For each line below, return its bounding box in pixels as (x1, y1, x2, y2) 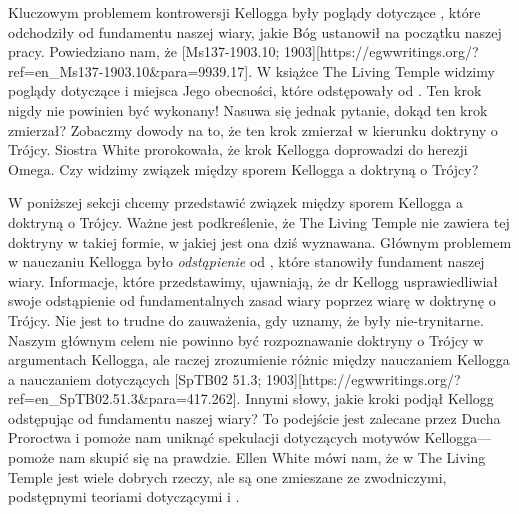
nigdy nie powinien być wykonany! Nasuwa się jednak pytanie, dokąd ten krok (8, 99, 488, 120)
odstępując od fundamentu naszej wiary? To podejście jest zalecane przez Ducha (8, 407, 501, 428)
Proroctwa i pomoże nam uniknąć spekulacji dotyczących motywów (8, 427, 420, 448)
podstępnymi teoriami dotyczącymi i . (8, 486, 240, 507)
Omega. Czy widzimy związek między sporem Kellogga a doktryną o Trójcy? (8, 158, 479, 179)
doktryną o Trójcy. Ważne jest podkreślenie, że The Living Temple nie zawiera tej (8, 211, 510, 232)
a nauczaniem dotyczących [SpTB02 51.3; (8, 368, 262, 389)
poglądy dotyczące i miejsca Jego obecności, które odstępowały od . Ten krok (8, 80, 482, 101)
